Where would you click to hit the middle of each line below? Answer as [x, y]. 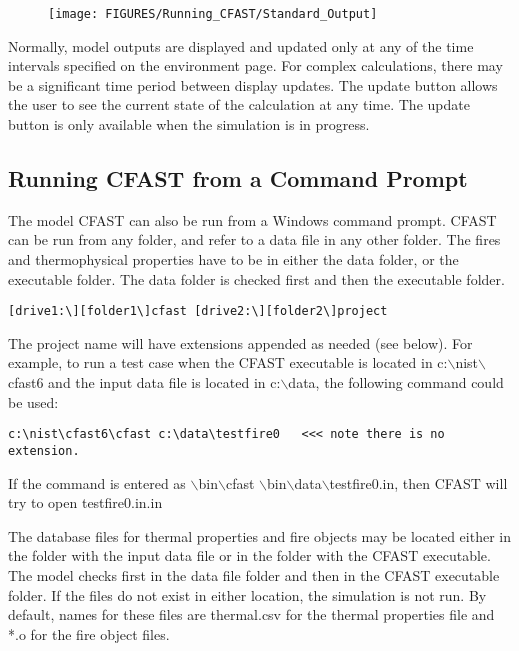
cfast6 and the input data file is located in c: [144, 382]
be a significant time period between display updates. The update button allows [253, 84]
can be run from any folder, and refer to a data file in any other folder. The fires [254, 239]
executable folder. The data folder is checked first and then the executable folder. [256, 278]
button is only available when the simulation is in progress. [189, 124]
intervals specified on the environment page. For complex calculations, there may [255, 65]
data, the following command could [396, 382]
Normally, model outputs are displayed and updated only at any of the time [241, 45]
